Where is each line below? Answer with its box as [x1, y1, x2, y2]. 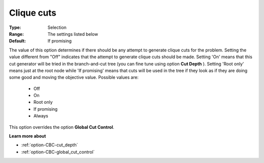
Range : [9, 31, 24, 37]
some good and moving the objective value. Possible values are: [9, 74, 139, 80]
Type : [9, 24, 22, 30]
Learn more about [9, 133, 46, 139]
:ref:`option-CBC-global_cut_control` [21, 149, 95, 155]
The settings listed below [47, 31, 98, 37]
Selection [47, 24, 67, 30]
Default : [9, 38, 26, 44]
